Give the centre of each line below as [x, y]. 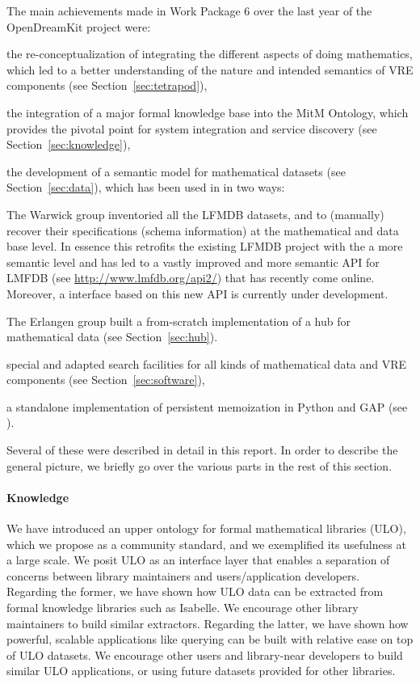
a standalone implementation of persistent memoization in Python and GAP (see [207, 406]
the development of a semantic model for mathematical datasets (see [176, 171]
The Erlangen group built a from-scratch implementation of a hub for [178, 321]
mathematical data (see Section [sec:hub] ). [112, 337]
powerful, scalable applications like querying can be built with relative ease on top [210, 639]
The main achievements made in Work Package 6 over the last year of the [189, 11]
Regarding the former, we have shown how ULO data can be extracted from [195, 591]
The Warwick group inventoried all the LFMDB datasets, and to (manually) [195, 214]
